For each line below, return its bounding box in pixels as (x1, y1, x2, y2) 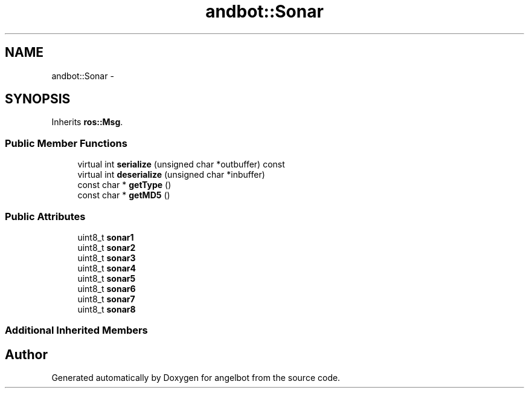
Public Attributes (5, 210, 86, 222)
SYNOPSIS (5, 91, 71, 107)
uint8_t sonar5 (77, 273, 136, 284)
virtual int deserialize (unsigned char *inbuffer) (77, 169, 265, 180)
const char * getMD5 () (77, 190, 170, 201)
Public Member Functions (5, 137, 127, 149)
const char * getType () (77, 180, 172, 190)
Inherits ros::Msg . (51, 117, 123, 128)
